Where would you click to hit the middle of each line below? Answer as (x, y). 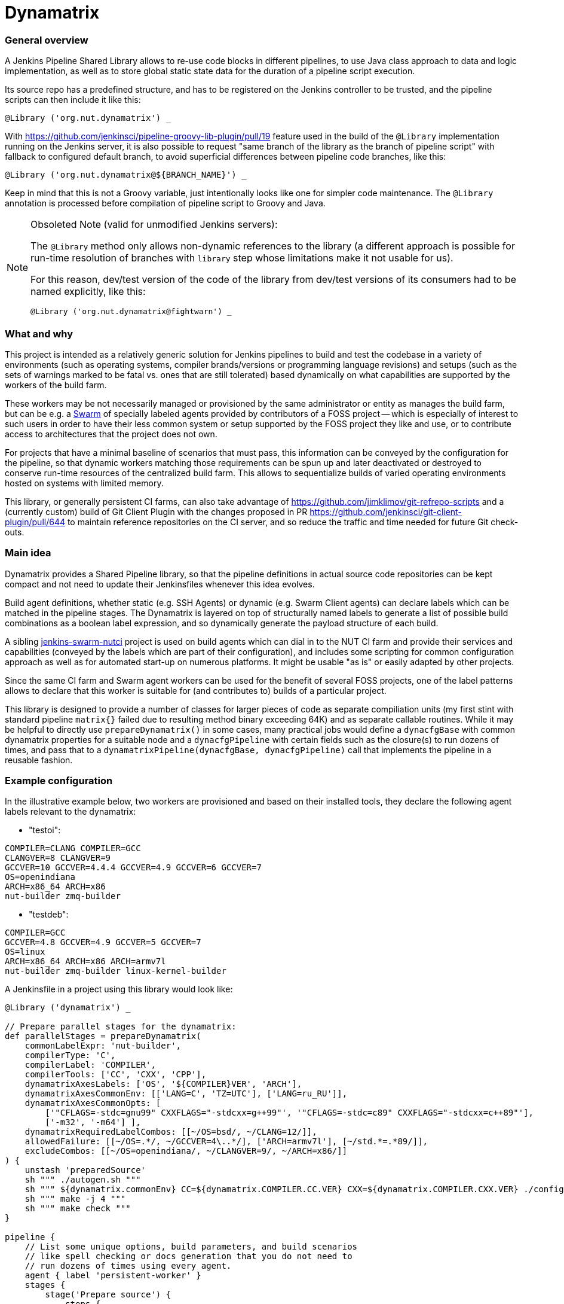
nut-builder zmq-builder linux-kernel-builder (116, 971)
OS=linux (25, 952)
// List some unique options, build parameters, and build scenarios (191, 1247)
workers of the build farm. (56, 385)
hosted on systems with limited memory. (84, 483)
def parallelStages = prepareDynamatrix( (103, 1036)
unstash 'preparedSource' (85, 1170)
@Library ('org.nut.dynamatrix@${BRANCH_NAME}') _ (126, 175)
